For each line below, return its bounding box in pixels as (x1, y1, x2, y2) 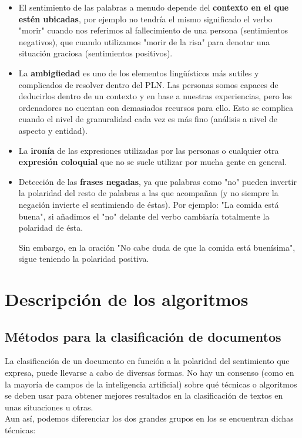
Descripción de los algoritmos (5, 287, 249, 311)
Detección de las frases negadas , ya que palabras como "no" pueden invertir (18, 175, 297, 187)
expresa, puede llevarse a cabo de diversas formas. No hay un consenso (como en (5, 366, 294, 379)
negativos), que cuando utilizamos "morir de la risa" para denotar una (18, 35, 270, 48)
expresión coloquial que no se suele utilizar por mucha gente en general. (18, 156, 287, 168)
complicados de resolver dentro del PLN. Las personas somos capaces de (18, 78, 278, 90)
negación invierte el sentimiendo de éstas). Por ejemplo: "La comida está (18, 198, 279, 210)
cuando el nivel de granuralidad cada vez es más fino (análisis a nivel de (18, 113, 277, 125)
